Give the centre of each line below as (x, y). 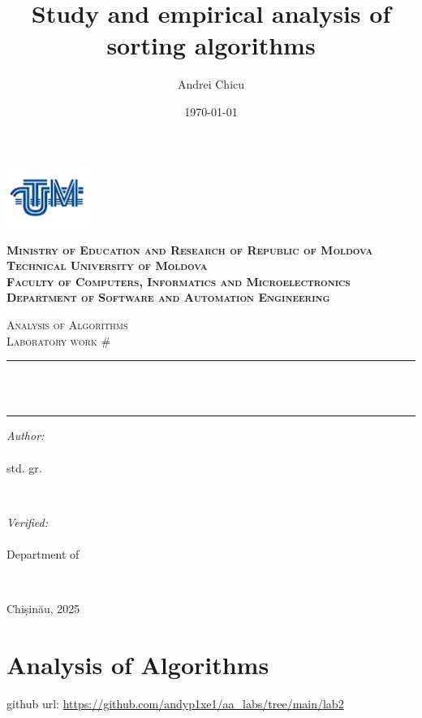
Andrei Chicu (211, 84)
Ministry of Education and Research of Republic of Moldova (190, 249)
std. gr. (24, 467)
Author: (26, 435)
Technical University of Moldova (107, 265)
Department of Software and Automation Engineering (168, 297)
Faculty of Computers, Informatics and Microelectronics (179, 281)
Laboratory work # (59, 340)
